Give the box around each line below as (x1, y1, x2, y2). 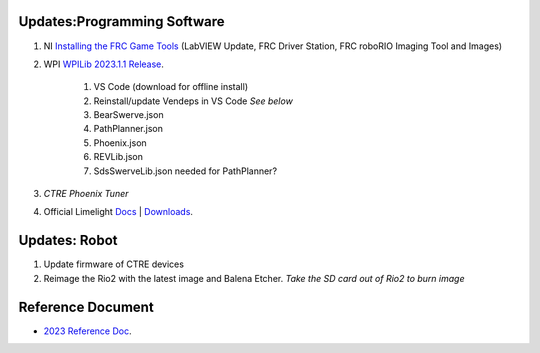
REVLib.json (93, 151, 144, 163)
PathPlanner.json (93, 123, 164, 135)
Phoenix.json (93, 136, 147, 149)
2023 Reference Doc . (43, 325, 132, 337)
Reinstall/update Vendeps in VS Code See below (93, 95, 294, 107)
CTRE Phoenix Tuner (43, 188, 129, 200)
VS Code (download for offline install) (93, 81, 249, 93)
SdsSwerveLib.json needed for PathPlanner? (93, 165, 278, 177)
